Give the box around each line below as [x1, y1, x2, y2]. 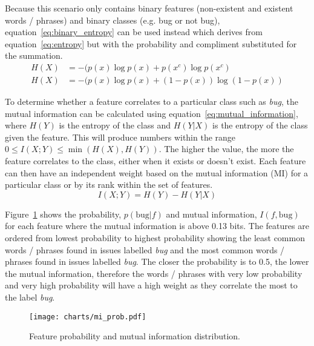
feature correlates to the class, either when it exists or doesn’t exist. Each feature [5, 155, 306, 167]
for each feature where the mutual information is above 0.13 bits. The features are [5, 219, 309, 232]
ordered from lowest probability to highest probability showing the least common [5, 231, 305, 244]
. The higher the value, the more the [159, 142, 294, 155]
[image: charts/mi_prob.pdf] [29, 312, 146, 321]
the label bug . [5, 290, 55, 303]
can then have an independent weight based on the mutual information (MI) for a [5, 166, 309, 179]
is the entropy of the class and [59, 119, 171, 131]
